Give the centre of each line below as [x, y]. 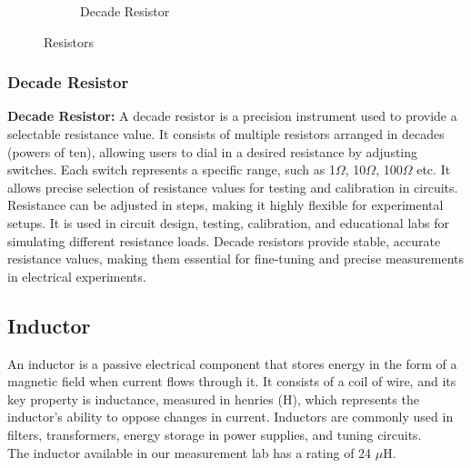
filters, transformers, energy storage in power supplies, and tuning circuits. [215, 434]
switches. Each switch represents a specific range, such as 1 [171, 169]
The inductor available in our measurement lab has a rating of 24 [190, 452]
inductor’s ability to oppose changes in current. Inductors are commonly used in [230, 417]
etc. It [434, 169]
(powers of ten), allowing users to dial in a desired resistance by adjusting [213, 151]
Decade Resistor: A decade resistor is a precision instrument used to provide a [232, 116]
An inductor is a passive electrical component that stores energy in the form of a [232, 363]
